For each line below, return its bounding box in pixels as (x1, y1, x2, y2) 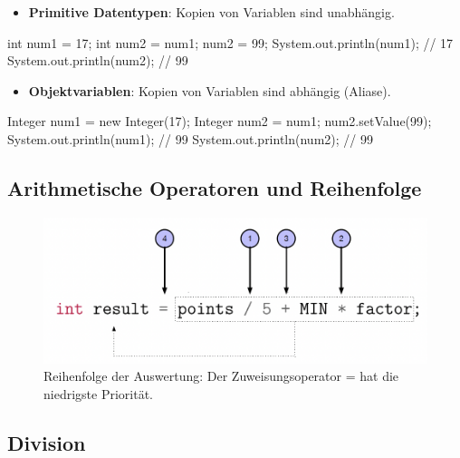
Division (7, 428, 86, 456)
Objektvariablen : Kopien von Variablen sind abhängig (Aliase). (28, 81, 391, 100)
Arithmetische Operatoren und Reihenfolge (7, 173, 422, 201)
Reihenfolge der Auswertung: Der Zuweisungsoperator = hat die (43, 366, 399, 385)
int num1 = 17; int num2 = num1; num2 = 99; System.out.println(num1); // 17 (7, 33, 454, 52)
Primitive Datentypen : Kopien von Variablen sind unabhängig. (28, 3, 395, 21)
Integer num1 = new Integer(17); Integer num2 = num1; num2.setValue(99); (7, 112, 432, 131)
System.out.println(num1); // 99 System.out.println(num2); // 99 (7, 129, 373, 148)
